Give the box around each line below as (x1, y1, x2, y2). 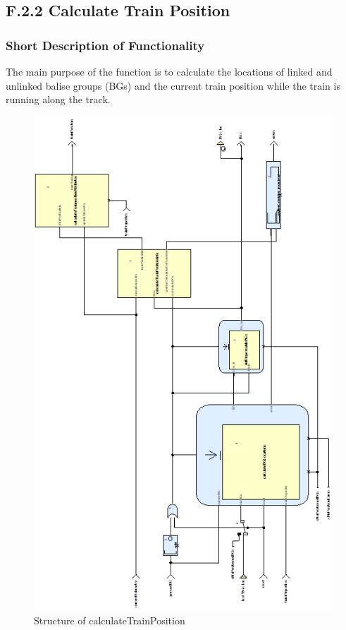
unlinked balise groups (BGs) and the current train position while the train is (6, 78, 340, 93)
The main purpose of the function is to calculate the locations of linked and (6, 64, 333, 78)
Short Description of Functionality (6, 36, 205, 54)
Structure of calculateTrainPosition (34, 613, 185, 628)
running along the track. (6, 92, 111, 107)
